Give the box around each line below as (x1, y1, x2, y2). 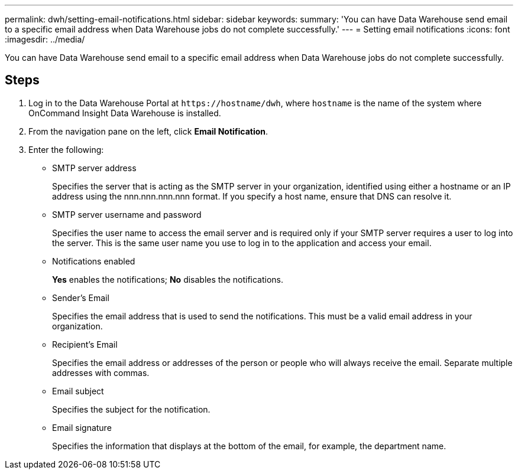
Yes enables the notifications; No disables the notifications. (52, 274, 284, 285)
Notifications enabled (52, 256, 135, 266)
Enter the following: (28, 144, 104, 155)
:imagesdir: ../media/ (5, 34, 85, 44)
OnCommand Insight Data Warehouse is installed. (28, 107, 221, 118)
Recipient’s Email (52, 339, 118, 349)
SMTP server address (52, 162, 137, 173)
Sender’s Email (52, 292, 109, 303)
